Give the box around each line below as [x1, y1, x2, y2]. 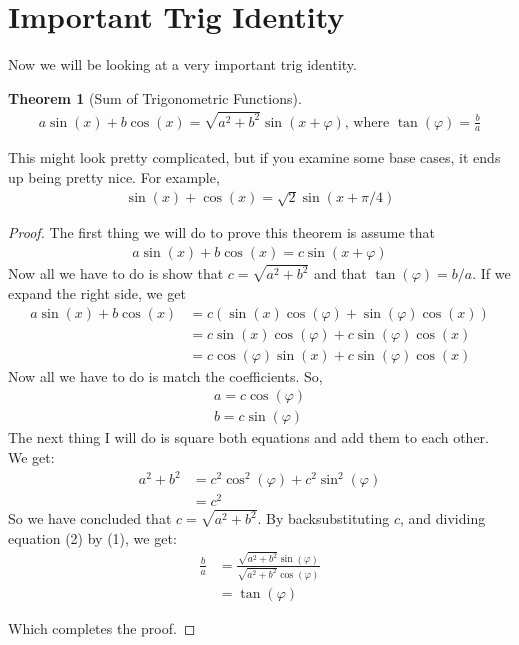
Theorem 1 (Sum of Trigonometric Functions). [8, 87, 302, 108]
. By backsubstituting [257, 508, 390, 529]
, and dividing [399, 508, 486, 529]
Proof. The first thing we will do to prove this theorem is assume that [8, 222, 436, 243]
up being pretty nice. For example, [8, 167, 220, 188]
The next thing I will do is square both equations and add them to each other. [8, 427, 489, 448]
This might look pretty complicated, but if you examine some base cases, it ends [8, 147, 501, 168]
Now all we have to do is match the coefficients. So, [8, 365, 323, 386]
